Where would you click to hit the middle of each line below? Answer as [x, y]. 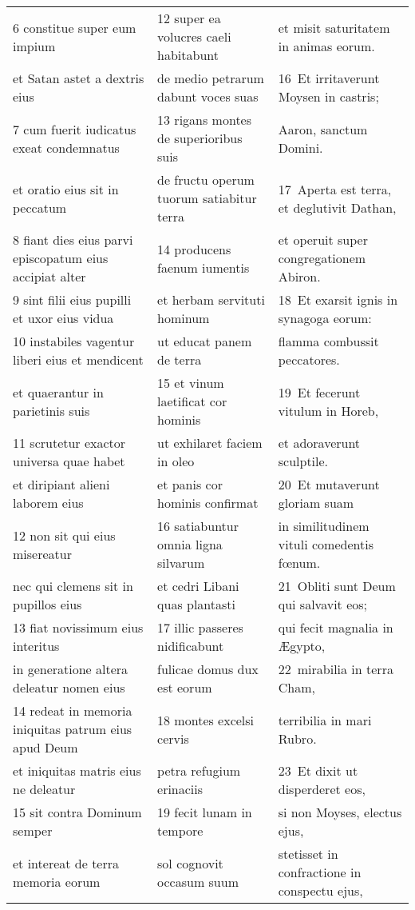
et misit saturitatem [334, 27]
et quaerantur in [58, 392]
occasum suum [198, 881]
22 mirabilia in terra [336, 669]
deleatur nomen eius [69, 687]
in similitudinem [324, 526]
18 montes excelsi [206, 720]
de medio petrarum [211, 78]
